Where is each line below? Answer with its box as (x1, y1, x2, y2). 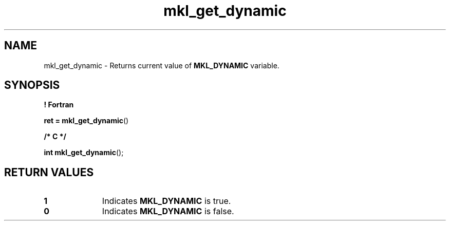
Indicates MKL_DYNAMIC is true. (102, 196, 231, 207)
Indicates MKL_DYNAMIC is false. (102, 206, 234, 217)
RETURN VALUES (4, 165, 94, 179)
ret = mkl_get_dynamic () (44, 116, 129, 125)
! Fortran (44, 100, 74, 109)
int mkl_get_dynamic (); (44, 148, 124, 157)
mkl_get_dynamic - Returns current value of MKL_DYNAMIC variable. (44, 61, 279, 70)
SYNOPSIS (4, 79, 60, 92)
